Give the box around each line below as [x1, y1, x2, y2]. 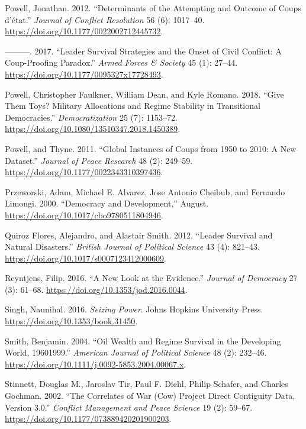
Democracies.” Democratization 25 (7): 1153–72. [5, 111, 178, 123]
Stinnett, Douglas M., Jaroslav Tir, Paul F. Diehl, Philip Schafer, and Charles [5, 378, 288, 390]
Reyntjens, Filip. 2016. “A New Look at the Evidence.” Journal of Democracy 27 [5, 272, 298, 284]
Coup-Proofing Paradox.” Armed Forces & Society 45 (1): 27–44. [5, 56, 238, 69]
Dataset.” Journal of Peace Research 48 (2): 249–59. [5, 154, 193, 166]
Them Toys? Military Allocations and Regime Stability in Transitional [5, 99, 260, 112]
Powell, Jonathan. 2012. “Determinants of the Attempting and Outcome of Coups [5, 2, 301, 14]
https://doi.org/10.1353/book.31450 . [5, 315, 138, 327]
